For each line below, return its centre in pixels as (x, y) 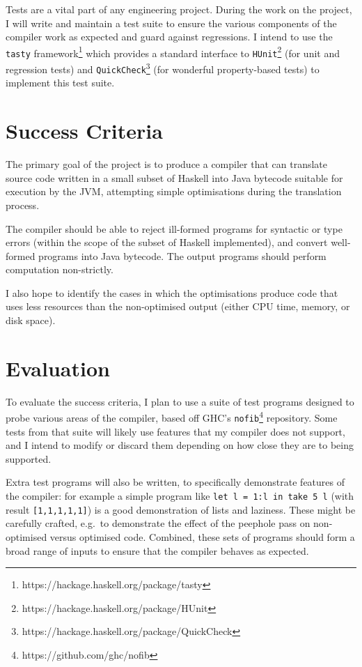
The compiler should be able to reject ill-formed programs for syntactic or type (174, 228)
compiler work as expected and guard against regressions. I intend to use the (169, 37)
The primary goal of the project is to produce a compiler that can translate (166, 164)
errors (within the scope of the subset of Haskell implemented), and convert (167, 242)
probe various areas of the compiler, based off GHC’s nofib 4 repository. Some (172, 417)
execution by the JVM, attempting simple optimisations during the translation (174, 191)
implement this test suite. (60, 83)
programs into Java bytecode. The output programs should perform (182, 255)
